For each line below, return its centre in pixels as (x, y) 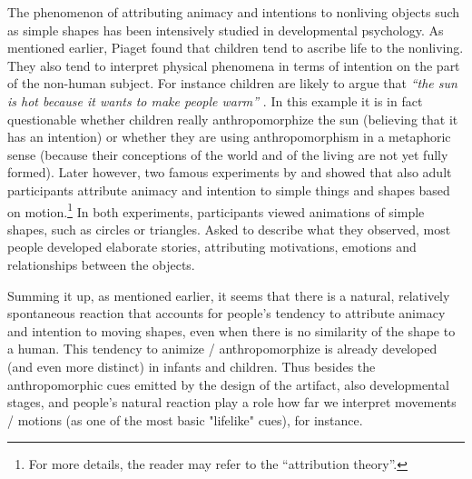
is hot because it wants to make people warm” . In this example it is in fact (215, 100)
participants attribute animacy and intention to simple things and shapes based (229, 190)
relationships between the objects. (101, 264)
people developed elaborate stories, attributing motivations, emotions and (212, 247)
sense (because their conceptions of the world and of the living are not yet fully (228, 154)
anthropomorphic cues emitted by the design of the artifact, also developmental (228, 384)
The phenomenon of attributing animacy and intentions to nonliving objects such (234, 12)
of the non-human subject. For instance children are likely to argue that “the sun (232, 83)
